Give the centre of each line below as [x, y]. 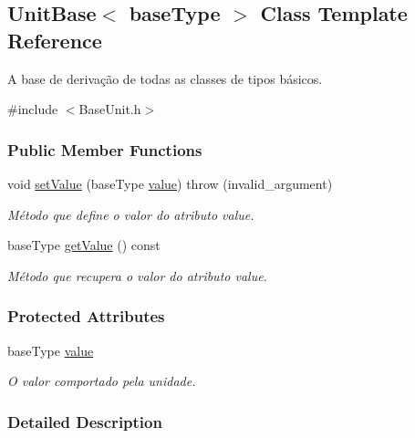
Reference [55, 40]
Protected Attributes [86, 316]
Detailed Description [85, 421]
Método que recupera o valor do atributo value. [137, 275]
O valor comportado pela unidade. [102, 381]
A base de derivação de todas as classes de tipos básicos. [165, 78]
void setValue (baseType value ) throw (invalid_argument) [170, 183]
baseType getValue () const [84, 245]
